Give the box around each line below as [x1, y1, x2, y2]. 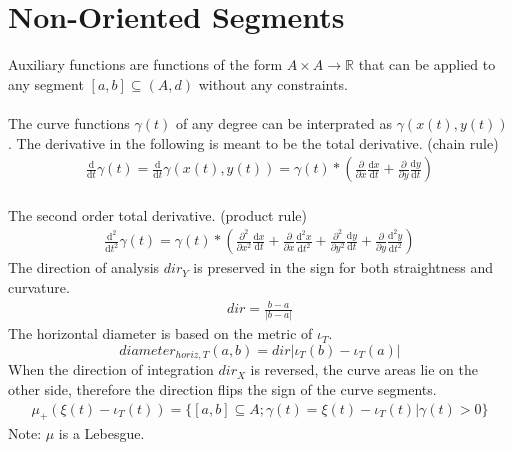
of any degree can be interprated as [175, 112, 392, 133]
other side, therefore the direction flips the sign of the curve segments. [8, 379, 437, 400]
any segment [8, 73, 84, 94]
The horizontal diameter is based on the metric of [8, 323, 313, 344]
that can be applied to [358, 54, 496, 75]
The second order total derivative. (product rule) [8, 204, 307, 225]
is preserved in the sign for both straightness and [193, 257, 494, 278]
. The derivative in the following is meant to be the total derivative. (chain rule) [8, 132, 499, 153]
